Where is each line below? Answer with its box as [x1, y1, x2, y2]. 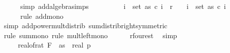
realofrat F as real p [17, 40, 91, 50]
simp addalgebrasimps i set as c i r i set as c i [20, 1, 226, 11]
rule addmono [20, 10, 64, 21]
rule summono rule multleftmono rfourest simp [3, 30, 177, 40]
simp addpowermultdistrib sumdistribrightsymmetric [3, 20, 168, 31]
